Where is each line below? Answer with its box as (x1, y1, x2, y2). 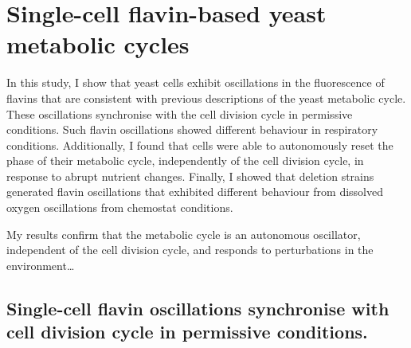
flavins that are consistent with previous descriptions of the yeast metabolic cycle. (6, 89, 406, 106)
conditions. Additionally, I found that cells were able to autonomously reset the (6, 136, 393, 153)
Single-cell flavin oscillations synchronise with (6, 295, 389, 320)
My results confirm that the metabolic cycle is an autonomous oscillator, (6, 225, 361, 242)
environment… (6, 256, 75, 273)
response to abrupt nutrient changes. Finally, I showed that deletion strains (6, 167, 374, 184)
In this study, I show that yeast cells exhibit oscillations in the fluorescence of (6, 74, 385, 91)
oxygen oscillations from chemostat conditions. (6, 199, 233, 216)
